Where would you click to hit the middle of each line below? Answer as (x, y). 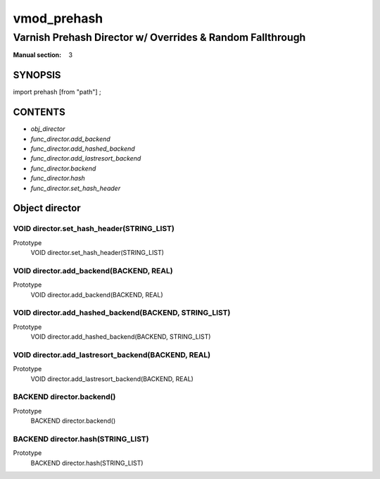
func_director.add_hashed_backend (83, 149)
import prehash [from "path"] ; (57, 92)
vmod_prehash (58, 18)
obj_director (48, 129)
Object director (47, 208)
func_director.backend (63, 168)
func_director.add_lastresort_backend (86, 158)
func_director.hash (58, 178)
